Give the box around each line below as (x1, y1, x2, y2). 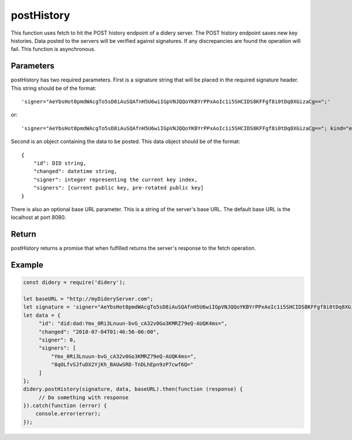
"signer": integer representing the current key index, (33, 176, 198, 183)
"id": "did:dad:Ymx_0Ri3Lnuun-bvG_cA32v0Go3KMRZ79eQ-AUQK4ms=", (38, 320, 228, 327)
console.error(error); (35, 411, 101, 417)
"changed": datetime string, (33, 168, 117, 175)
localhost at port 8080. (11, 214, 66, 221)
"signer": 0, (38, 336, 76, 343)
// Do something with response (38, 394, 129, 401)
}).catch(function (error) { (23, 402, 107, 409)
